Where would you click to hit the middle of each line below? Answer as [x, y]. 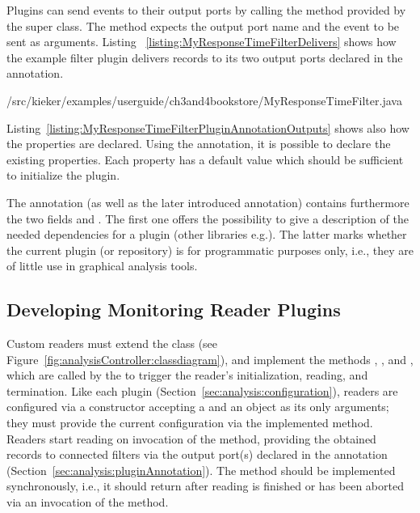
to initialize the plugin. [63, 175]
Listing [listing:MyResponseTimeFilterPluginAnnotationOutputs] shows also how [208, 127]
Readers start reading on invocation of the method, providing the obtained [191, 438]
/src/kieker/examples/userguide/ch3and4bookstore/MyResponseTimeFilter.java [204, 100]
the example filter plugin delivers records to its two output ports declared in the [205, 57]
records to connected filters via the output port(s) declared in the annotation [197, 454]
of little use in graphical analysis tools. [102, 266]
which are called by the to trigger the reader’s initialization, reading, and [187, 375]
